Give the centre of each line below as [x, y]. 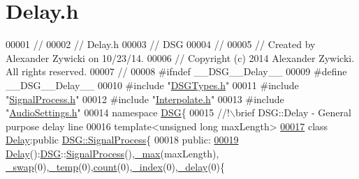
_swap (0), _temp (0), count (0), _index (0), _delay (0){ [116, 167]
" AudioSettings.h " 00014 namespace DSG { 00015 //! [118, 112]
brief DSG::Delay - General [293, 112]
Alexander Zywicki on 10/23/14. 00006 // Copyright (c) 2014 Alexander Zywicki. [180, 57]
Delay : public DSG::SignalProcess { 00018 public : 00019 [122, 140]
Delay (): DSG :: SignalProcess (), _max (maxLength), [112, 153]
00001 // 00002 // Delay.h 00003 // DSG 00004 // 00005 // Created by [161, 44]
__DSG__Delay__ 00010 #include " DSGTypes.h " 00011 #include [152, 85]
